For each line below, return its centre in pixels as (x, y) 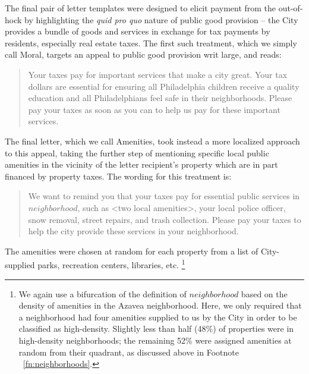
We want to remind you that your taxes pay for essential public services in (164, 196)
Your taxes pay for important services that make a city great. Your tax (158, 74)
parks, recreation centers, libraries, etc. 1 (111, 264)
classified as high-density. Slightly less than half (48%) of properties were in (156, 329)
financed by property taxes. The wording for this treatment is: (118, 176)
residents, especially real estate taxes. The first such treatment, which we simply (151, 43)
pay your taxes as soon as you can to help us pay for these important (154, 109)
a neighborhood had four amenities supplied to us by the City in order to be (158, 317)
